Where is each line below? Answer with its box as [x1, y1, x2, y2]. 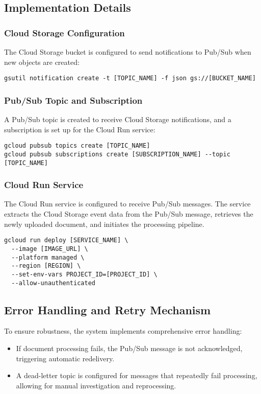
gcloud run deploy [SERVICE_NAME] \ [4, 237, 128, 244]
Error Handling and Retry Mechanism [4, 302, 211, 317]
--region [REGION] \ [11, 262, 81, 270]
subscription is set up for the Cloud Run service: [4, 124, 155, 134]
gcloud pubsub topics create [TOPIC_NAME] [4, 142, 150, 150]
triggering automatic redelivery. [16, 353, 115, 363]
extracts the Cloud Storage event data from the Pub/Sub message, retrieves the [4, 208, 253, 219]
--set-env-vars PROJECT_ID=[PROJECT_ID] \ [11, 270, 158, 278]
